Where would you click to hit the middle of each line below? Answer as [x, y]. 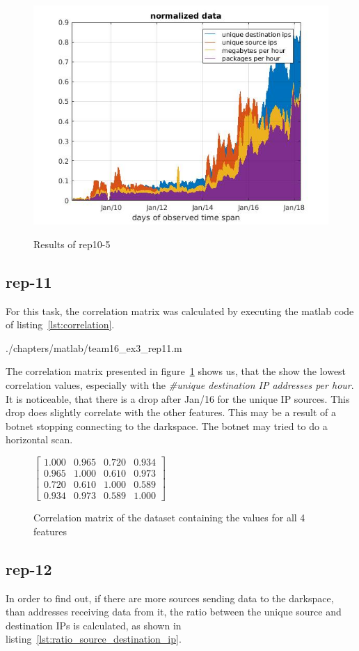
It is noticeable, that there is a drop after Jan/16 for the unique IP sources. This [178, 398]
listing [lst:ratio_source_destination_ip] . [94, 639]
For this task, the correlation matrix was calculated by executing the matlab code [180, 311]
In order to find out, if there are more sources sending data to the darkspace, [170, 598]
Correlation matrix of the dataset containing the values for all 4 [169, 518]
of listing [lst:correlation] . [60, 324]
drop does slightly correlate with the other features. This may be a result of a [171, 412]
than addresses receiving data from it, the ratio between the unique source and [174, 612]
